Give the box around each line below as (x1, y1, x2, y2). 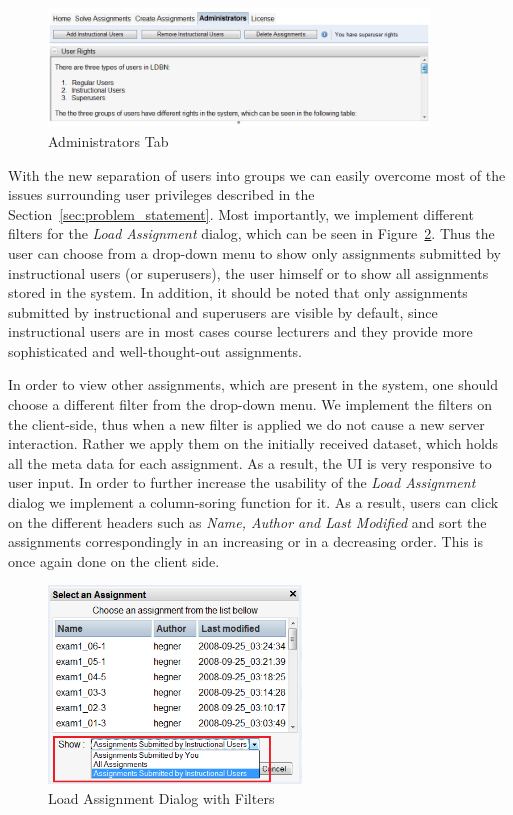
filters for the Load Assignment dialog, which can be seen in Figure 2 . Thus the (8, 223, 495, 244)
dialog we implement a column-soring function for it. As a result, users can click (8, 492, 499, 513)
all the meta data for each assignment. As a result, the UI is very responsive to (8, 452, 492, 473)
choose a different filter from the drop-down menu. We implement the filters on (8, 394, 493, 415)
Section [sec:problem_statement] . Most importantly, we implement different (8, 203, 474, 224)
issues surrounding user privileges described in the (8, 184, 315, 205)
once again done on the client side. (8, 550, 220, 571)
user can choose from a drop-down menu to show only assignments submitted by (8, 242, 501, 263)
